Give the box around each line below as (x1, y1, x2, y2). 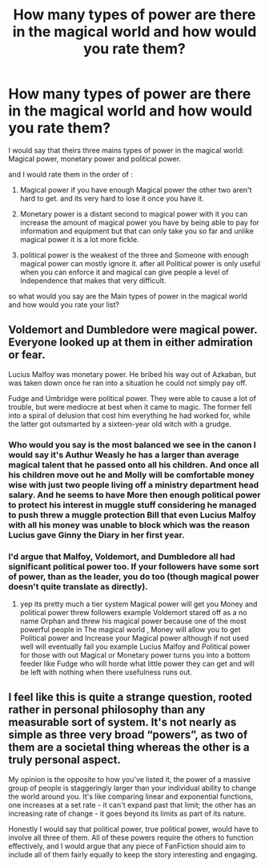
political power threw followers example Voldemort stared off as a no (19, 607, 247, 617)
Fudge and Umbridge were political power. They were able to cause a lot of (8, 393, 256, 403)
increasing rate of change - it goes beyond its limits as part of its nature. (8, 808, 247, 818)
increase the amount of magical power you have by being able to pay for (19, 217, 260, 227)
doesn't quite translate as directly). (8, 581, 148, 592)
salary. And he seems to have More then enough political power (8, 489, 262, 500)
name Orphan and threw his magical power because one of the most (19, 616, 247, 626)
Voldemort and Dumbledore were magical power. (8, 323, 258, 337)
